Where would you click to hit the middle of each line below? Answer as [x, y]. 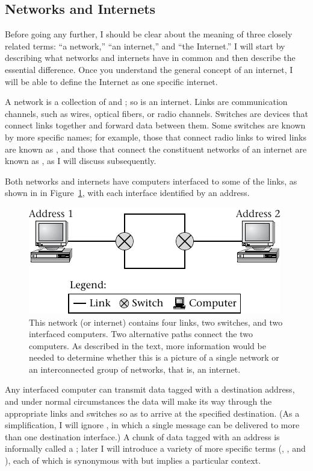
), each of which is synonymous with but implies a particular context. [133, 460]
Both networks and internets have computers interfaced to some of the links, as [151, 181]
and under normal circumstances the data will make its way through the [138, 401]
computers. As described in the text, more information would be [147, 345]
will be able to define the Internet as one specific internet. [111, 81]
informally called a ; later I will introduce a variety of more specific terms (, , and [155, 448]
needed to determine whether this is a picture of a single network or [154, 357]
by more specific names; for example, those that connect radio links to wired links [156, 137]
